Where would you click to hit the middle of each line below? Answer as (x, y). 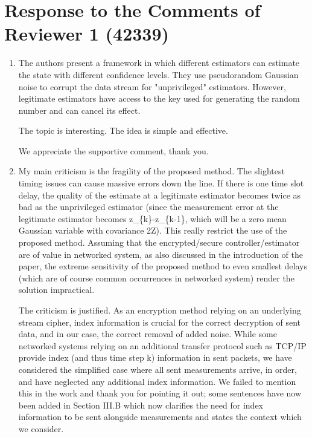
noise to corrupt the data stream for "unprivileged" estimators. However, (152, 86)
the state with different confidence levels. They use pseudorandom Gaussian (158, 74)
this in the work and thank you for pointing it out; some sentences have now (160, 393)
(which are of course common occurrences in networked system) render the (156, 278)
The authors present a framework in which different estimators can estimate (159, 63)
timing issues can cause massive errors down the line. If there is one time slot (161, 183)
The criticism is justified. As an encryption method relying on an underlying (160, 310)
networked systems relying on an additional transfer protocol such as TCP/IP (162, 345)
